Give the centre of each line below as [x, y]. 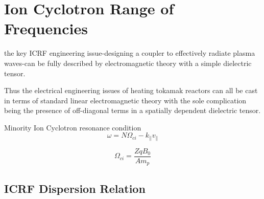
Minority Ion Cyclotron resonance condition [73, 127]
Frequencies [46, 28]
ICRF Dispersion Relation [75, 188]
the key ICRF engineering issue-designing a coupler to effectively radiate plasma [130, 53]
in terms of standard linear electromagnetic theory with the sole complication [125, 100]
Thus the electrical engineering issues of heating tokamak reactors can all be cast [131, 90]
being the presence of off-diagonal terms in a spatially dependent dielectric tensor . [133, 110]
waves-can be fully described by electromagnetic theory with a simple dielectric [128, 63]
